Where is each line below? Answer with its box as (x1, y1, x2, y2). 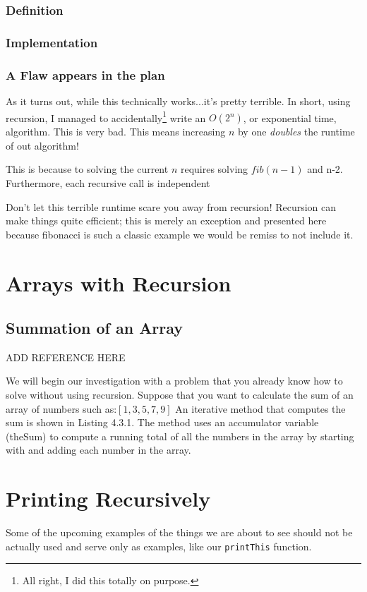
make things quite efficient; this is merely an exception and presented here (6, 213, 327, 228)
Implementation (6, 33, 98, 51)
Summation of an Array (6, 317, 183, 339)
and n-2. (307, 162, 343, 176)
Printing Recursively (6, 484, 211, 513)
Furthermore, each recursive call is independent (6, 175, 210, 190)
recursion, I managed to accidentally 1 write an (6, 108, 206, 125)
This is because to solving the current (6, 162, 169, 176)
